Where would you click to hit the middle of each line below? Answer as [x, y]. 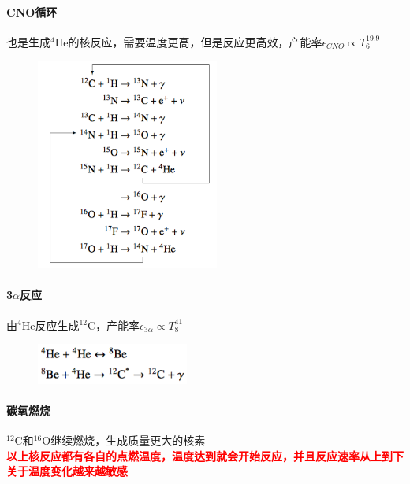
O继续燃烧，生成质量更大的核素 [124, 440]
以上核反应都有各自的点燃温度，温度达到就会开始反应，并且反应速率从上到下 [205, 455]
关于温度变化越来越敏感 [67, 471]
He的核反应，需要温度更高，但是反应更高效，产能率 [188, 41]
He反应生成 [50, 325]
